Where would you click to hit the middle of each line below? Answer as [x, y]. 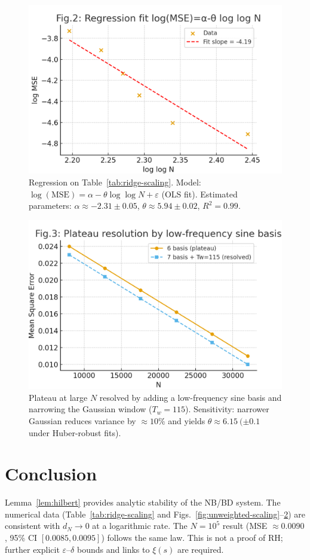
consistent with [33, 526]
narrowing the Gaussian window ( [90, 409]
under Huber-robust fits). [75, 432]
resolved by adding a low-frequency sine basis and [191, 397]
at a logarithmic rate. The [140, 526]
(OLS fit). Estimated [199, 194]
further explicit [32, 549]
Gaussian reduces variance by [82, 420]
